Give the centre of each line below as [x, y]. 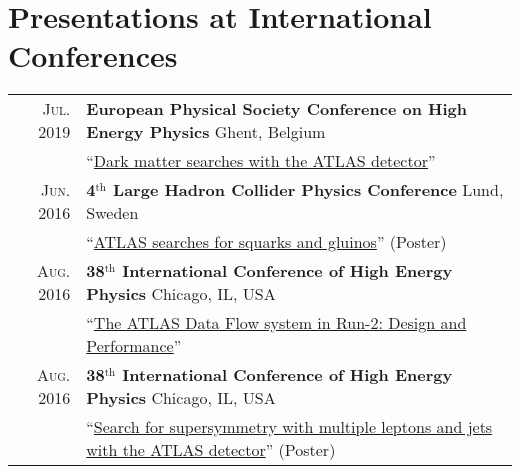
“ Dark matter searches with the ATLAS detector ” [261, 161]
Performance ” [134, 346]
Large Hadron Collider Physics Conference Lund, [308, 190]
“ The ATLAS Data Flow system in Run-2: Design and [276, 323]
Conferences [93, 55]
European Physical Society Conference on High [276, 109]
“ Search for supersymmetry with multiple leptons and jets [289, 427]
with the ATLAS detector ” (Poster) [211, 450]
